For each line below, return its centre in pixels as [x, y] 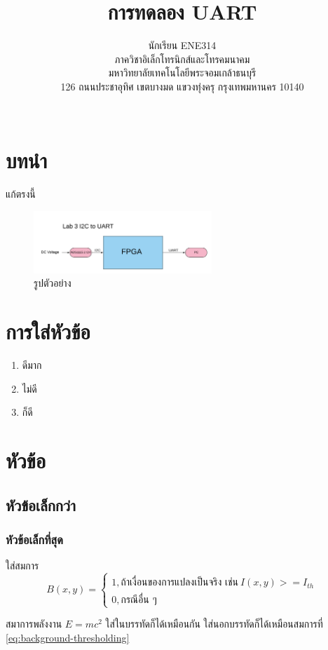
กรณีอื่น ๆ [139, 601]
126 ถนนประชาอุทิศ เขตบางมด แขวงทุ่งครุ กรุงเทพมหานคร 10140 [182, 86]
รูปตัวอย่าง [53, 283]
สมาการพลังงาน [34, 624]
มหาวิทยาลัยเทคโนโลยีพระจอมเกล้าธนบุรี [182, 73]
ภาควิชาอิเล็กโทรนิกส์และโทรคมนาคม [182, 59]
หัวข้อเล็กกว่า [41, 505]
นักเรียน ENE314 [182, 45]
